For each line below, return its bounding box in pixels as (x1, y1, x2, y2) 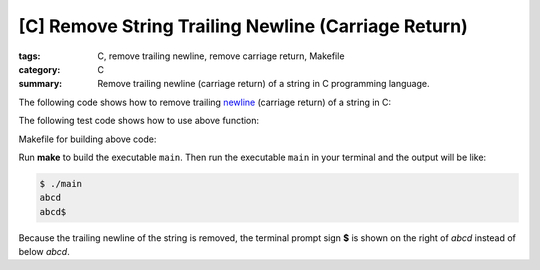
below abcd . (18, 246, 70, 258)
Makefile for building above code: (18, 133, 157, 145)
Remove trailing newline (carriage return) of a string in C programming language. (97, 78, 430, 90)
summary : (18, 78, 63, 90)
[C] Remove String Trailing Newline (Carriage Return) (18, 15, 469, 37)
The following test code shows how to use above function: (18, 115, 260, 127)
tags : (18, 50, 41, 62)
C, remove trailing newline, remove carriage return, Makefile (97, 50, 345, 62)
